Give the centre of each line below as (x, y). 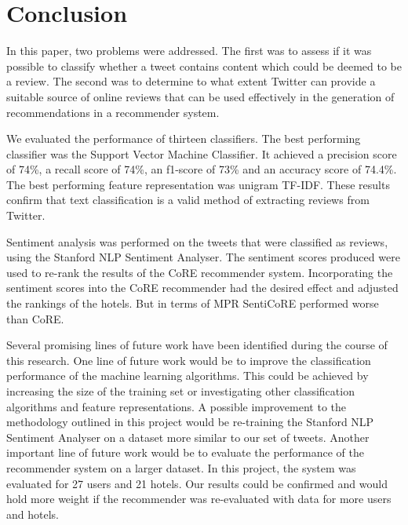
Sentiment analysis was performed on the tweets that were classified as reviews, (197, 241)
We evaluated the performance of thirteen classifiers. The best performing (184, 139)
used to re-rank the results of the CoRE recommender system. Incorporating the (200, 272)
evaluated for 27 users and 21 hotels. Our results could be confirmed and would (197, 483)
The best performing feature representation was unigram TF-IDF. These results (198, 184)
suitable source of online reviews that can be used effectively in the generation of (200, 96)
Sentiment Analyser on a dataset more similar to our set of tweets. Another (188, 437)
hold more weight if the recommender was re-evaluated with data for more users (199, 499)
